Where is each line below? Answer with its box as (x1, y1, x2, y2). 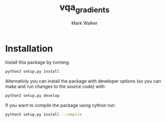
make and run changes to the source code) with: (5, 83, 106, 89)
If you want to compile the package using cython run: (5, 102, 116, 108)
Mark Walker (71, 20, 98, 26)
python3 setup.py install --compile (5, 112, 82, 117)
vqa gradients (59, 2, 110, 15)
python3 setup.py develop (5, 93, 59, 98)
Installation (5, 43, 53, 54)
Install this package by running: (5, 59, 70, 65)
